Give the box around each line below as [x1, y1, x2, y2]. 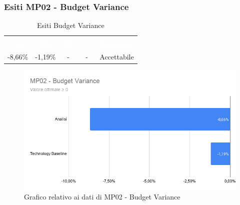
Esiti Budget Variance [37, 20, 104, 30]
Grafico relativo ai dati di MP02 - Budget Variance [24, 191, 180, 201]
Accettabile [99, 51, 134, 62]
